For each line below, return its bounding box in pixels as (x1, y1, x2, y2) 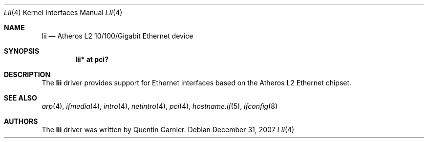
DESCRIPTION (4, 70, 51, 79)
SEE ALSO (4, 94, 37, 102)
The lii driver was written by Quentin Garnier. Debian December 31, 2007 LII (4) (42, 125, 295, 134)
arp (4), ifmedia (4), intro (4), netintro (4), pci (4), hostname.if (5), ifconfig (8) (42, 102, 278, 110)
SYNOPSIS (4, 47, 40, 55)
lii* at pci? (75, 55, 108, 63)
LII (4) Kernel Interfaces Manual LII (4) (4, 8, 123, 17)
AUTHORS (4, 117, 38, 125)
